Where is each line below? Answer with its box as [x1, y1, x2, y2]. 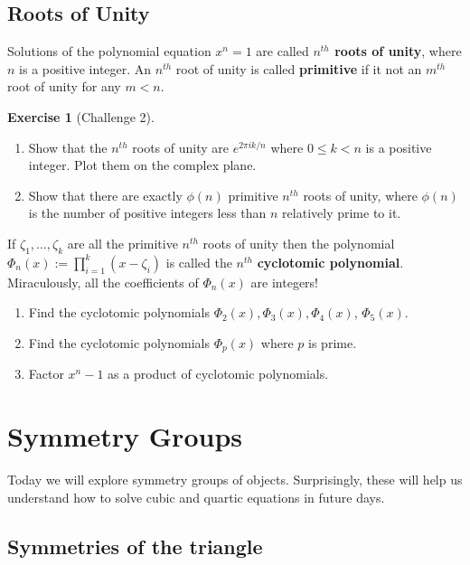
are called [256, 42, 309, 61]
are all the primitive [67, 233, 178, 252]
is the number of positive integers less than [28, 203, 267, 222]
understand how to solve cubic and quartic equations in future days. [7, 487, 385, 506]
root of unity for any [7, 77, 121, 96]
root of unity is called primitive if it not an [175, 59, 422, 78]
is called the [165, 252, 232, 271]
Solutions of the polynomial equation [7, 42, 211, 61]
